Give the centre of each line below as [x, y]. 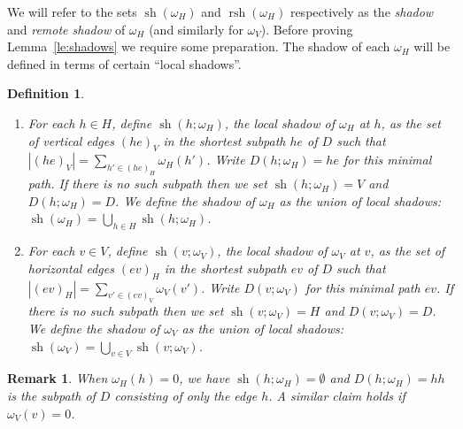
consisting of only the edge [186, 395]
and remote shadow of [66, 29]
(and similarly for [196, 29]
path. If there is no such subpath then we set [147, 184]
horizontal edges [71, 268]
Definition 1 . [46, 93]
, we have [204, 378]
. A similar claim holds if [337, 395]
